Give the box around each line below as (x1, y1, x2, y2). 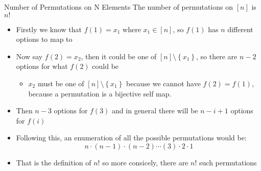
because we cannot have (126, 78, 201, 88)
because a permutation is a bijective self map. (28, 88, 172, 99)
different (227, 23, 253, 34)
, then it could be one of (81, 51, 157, 61)
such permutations (199, 157, 257, 167)
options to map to (16, 34, 73, 44)
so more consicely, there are (102, 157, 188, 167)
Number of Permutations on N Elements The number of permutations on (4, 2, 233, 12)
